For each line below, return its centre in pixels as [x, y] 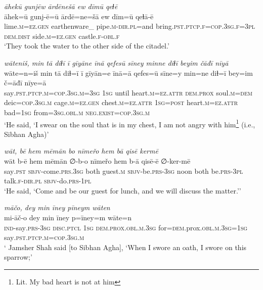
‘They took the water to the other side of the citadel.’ [87, 46]
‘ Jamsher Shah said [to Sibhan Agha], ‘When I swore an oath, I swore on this [125, 247]
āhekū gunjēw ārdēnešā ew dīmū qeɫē [61, 6]
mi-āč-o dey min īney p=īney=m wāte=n [68, 217]
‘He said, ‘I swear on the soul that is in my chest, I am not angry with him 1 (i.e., [130, 123]
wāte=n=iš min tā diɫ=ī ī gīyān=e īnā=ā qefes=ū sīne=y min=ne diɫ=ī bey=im [128, 72]
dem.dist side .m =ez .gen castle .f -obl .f [62, 36]
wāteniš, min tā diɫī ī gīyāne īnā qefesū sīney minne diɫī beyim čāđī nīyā [116, 62]
